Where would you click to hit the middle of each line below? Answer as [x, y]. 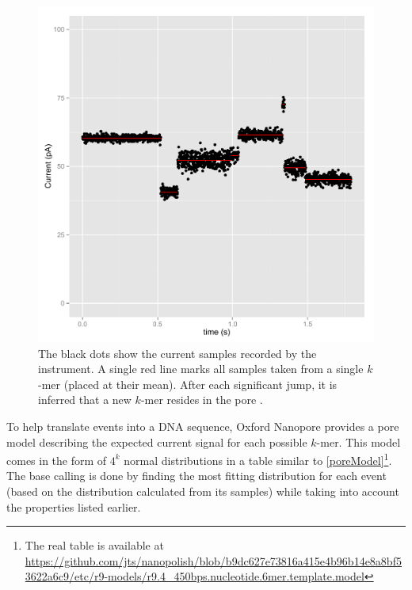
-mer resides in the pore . [202, 400]
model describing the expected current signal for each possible [157, 442]
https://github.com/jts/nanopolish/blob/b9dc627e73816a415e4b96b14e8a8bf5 [213, 560]
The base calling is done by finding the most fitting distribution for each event [196, 476]
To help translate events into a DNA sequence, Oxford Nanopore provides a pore [203, 426]
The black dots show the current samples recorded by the [177, 353]
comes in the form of [57, 460]
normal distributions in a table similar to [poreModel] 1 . [258, 459]
